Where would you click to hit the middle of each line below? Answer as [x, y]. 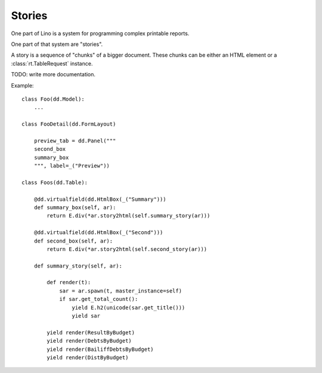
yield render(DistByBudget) [88, 358]
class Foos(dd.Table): [55, 182]
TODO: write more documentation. [53, 74]
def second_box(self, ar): [73, 241]
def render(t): [69, 282]
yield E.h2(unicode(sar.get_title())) [129, 307]
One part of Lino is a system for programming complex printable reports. [100, 33]
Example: [22, 85]
